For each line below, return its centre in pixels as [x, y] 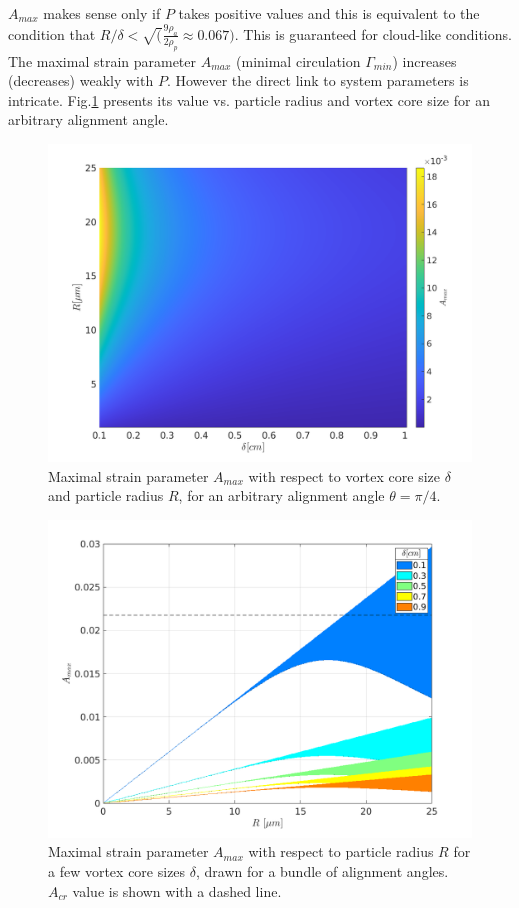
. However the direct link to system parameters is [317, 80]
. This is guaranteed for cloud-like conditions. [373, 33]
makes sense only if [102, 13]
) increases [424, 60]
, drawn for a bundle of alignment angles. [322, 870]
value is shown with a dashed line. [177, 890]
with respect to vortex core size [344, 475]
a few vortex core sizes [117, 870]
